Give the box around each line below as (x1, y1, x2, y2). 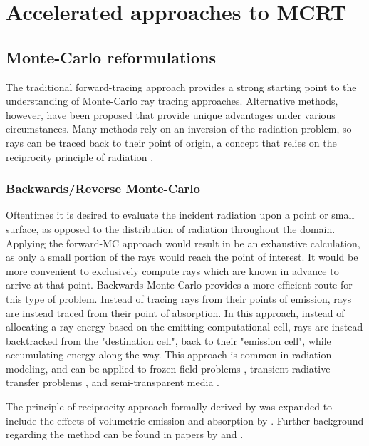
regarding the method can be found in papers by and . (6, 427, 244, 442)
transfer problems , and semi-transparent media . (6, 375, 219, 390)
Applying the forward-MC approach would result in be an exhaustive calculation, (6, 235, 360, 250)
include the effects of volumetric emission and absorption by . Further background (6, 413, 364, 427)
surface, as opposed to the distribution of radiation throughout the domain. (6, 221, 336, 236)
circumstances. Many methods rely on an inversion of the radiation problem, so (6, 121, 352, 136)
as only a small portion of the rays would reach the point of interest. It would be (6, 249, 358, 264)
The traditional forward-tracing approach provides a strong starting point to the (6, 79, 357, 94)
